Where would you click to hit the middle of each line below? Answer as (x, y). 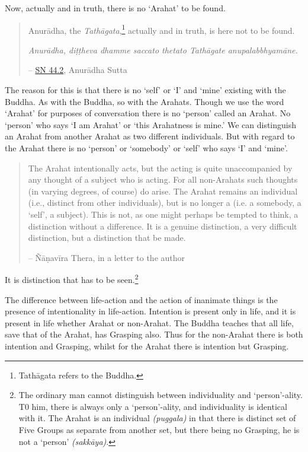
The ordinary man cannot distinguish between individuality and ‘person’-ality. (161, 395)
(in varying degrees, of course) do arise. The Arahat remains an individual (163, 191)
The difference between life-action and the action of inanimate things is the (141, 299)
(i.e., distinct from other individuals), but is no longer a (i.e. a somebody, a (165, 203)
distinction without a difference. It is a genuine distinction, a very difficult (163, 226)
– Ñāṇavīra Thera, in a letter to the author (107, 257)
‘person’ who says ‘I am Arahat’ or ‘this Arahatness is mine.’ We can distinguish (151, 124)
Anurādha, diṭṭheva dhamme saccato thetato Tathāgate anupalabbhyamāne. (163, 50)
